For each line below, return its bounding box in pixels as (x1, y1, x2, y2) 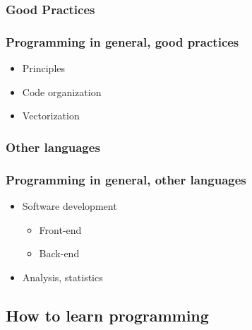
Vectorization (22, 108, 80, 123)
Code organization (22, 84, 102, 99)
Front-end (39, 222, 82, 237)
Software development (22, 198, 117, 213)
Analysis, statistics (22, 269, 103, 284)
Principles (22, 61, 66, 76)
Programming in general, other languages (6, 170, 246, 188)
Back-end (39, 246, 80, 261)
